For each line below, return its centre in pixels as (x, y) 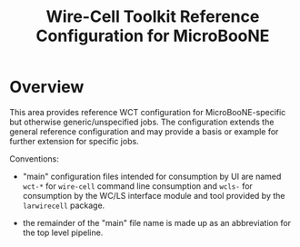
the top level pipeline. (63, 232)
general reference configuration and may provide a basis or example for (144, 131)
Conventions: (34, 158)
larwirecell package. (64, 205)
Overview (47, 87)
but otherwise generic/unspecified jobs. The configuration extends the (142, 122)
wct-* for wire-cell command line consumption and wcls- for (137, 186)
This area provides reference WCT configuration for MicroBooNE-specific (148, 112)
